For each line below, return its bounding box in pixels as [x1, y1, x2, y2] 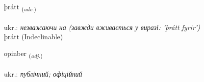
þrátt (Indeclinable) [4, 31, 63, 42]
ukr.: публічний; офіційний [4, 68, 82, 79]
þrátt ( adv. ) [4, 1, 36, 13]
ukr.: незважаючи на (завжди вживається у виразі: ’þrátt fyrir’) [4, 22, 200, 32]
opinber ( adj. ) [4, 48, 43, 59]
